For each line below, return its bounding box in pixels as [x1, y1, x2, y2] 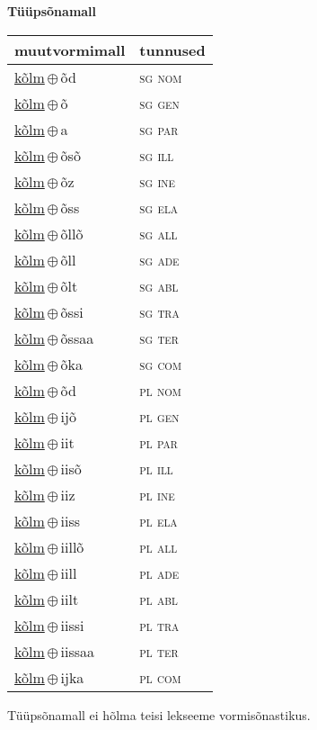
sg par [139, 118, 179, 140]
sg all [139, 222, 178, 244]
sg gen [139, 92, 180, 113]
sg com [139, 353, 181, 374]
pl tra [139, 614, 180, 635]
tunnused [139, 39, 206, 60]
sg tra [139, 301, 180, 322]
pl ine [139, 483, 175, 505]
